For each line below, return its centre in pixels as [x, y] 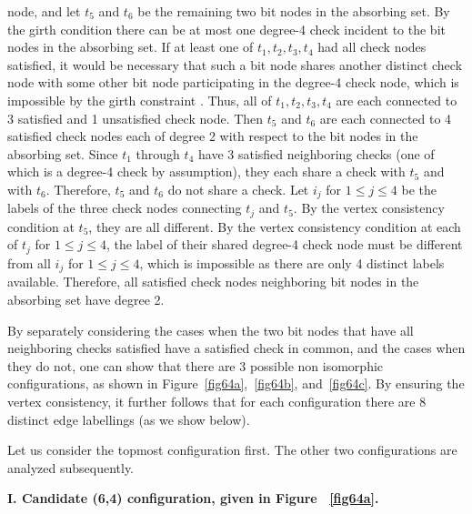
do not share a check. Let [238, 189]
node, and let [44, 11]
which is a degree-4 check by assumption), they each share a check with [206, 171]
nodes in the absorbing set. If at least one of [131, 47]
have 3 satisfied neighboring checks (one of [316, 153]
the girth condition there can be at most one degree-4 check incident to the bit [226, 29]
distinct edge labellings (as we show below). [129, 419]
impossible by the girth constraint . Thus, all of [140, 100]
